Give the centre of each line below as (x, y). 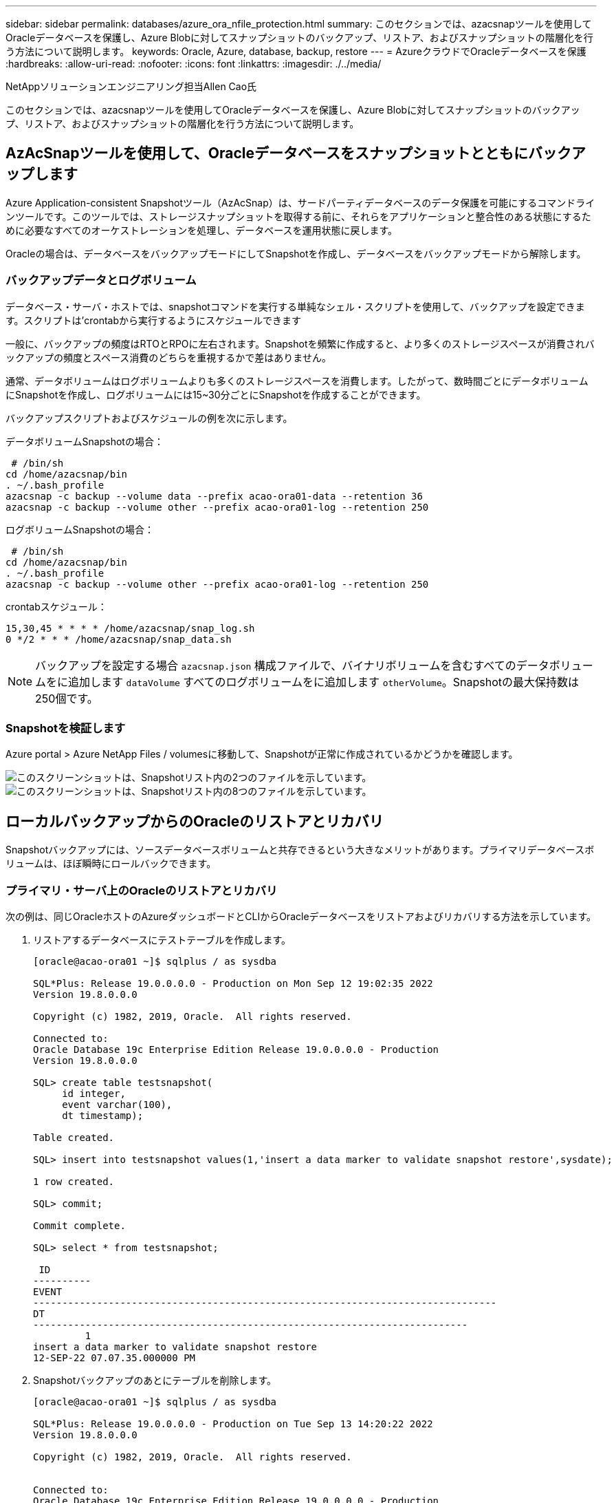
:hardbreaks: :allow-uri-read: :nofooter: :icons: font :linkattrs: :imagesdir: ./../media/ (194, 64)
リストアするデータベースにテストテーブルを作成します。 (162, 939)
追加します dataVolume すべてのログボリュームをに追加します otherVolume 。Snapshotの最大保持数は (323, 682)
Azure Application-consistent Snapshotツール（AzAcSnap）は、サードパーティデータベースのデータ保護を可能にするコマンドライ (300, 202)
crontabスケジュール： (56, 606)
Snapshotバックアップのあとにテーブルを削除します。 (155, 1380)
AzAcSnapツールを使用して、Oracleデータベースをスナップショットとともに (267, 153)
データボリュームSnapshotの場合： (85, 441)
